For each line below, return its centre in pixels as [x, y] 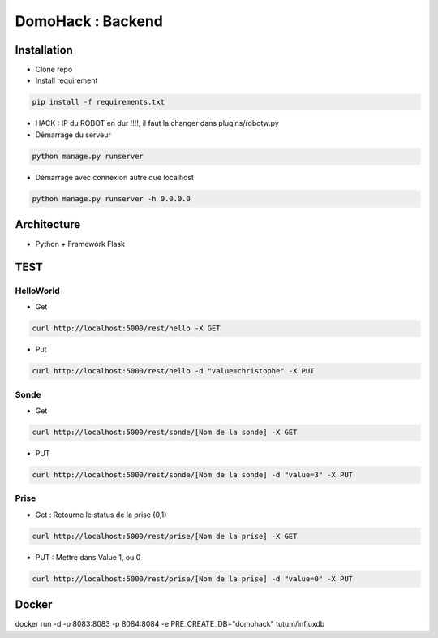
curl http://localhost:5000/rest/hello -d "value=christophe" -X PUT [173, 371]
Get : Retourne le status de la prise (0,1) [101, 515]
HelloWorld [37, 291]
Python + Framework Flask [80, 244]
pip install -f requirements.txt [99, 102]
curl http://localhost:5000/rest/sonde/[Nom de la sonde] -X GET [165, 433]
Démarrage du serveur [73, 135]
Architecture [48, 224]
